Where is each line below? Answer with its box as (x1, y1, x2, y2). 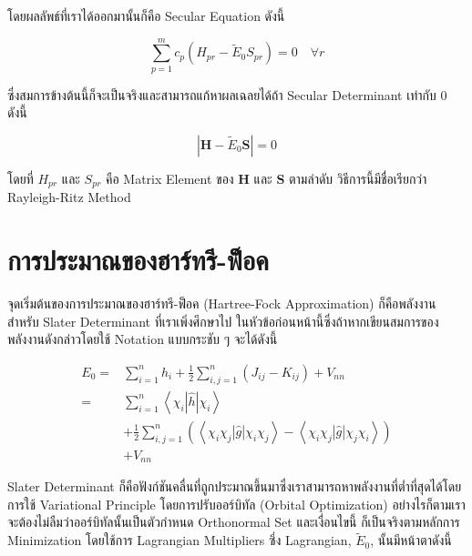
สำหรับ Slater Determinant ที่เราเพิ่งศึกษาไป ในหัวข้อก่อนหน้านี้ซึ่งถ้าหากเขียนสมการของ (7, 311, 439, 330)
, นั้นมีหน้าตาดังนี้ (370, 531, 452, 550)
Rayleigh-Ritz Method (7, 187, 131, 207)
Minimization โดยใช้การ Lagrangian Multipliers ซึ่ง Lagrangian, (7, 531, 352, 550)
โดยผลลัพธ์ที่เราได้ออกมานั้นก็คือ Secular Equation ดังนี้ (7, 6, 285, 25)
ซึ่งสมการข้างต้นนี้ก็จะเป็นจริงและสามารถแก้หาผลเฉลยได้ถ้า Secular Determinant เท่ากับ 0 (7, 85, 447, 104)
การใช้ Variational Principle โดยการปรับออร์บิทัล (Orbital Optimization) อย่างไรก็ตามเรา (7, 494, 466, 513)
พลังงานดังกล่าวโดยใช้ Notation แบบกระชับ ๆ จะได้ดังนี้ (7, 329, 278, 349)
